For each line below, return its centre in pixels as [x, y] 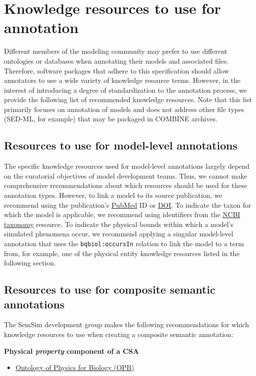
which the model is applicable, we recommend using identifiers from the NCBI [122, 214]
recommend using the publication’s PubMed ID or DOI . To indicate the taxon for [128, 205]
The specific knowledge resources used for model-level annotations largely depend [127, 166]
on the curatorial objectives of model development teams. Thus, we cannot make [126, 175]
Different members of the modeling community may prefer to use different [116, 51]
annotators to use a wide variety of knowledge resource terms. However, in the [122, 80]
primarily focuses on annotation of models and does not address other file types [124, 109]
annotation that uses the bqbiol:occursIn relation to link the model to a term [124, 244]
